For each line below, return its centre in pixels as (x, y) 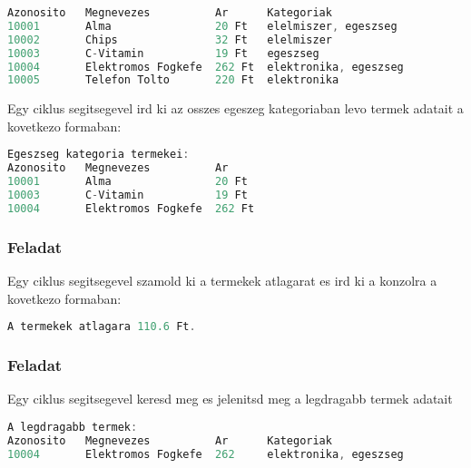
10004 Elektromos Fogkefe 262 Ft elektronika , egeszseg (206, 67)
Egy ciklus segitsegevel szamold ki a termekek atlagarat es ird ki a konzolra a (222, 281)
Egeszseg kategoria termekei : (98, 155)
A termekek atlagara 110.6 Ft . (102, 327)
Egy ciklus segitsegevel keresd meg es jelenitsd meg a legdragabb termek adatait (230, 399)
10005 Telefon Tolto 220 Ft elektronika (173, 80)
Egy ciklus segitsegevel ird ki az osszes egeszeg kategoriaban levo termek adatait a (235, 108)
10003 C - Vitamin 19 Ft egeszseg (163, 53)
